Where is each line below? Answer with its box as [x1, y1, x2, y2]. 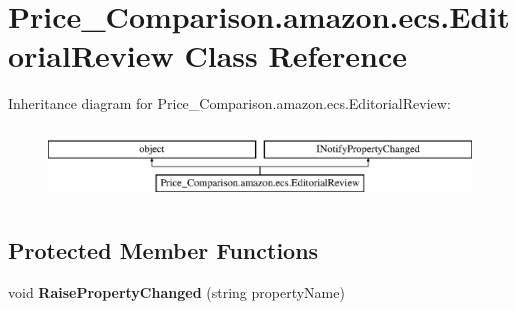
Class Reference [184, 35, 407, 76]
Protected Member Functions [8, 234, 319, 265]
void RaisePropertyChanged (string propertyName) [8, 281, 345, 302]
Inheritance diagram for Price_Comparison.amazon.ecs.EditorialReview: [8, 93, 451, 114]
